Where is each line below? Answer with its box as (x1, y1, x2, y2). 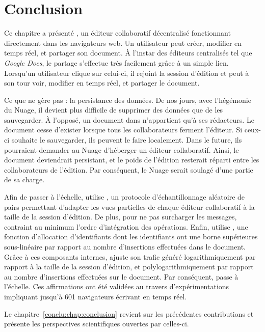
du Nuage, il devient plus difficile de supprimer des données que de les (4, 104, 223, 115)
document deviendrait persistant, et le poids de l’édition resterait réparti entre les (4, 154, 259, 165)
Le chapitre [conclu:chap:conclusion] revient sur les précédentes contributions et (4, 308, 254, 319)
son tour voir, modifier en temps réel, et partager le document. (4, 77, 200, 88)
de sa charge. (4, 174, 45, 185)
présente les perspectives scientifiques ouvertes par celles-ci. (4, 318, 189, 329)
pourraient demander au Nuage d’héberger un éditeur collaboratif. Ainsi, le (4, 144, 239, 155)
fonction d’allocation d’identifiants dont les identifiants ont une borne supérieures (4, 231, 258, 242)
